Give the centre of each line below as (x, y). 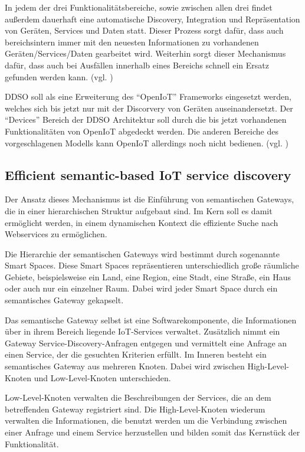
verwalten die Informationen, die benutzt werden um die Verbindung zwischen (146, 420)
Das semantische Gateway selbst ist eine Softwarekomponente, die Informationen (151, 320)
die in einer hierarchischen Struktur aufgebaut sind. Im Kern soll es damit (139, 210)
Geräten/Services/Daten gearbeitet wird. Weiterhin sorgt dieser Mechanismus (145, 53)
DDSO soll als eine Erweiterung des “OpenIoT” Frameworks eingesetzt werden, (148, 96)
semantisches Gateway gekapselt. (64, 300)
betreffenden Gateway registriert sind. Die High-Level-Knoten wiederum (135, 409)
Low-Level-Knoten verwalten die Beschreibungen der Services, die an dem (138, 397)
